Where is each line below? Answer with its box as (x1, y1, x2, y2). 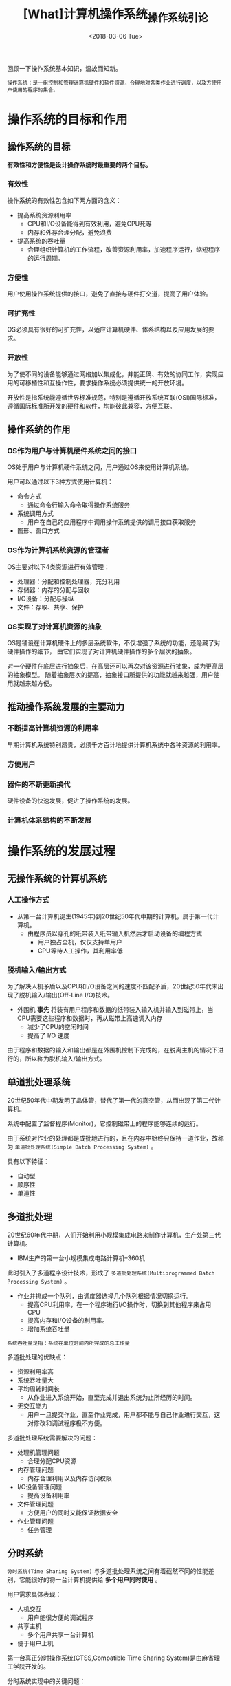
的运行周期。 (27, 254, 64, 262)
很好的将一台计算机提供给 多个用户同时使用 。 (30, 1576, 162, 1584)
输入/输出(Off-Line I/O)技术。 (30, 991, 114, 999)
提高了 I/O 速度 (27, 1031, 70, 1039)
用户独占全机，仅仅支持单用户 (37, 938, 122, 946)
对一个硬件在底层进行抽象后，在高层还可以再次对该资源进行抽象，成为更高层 (7, 662, 224, 670)
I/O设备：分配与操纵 (16, 594, 74, 603)
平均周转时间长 (16, 1384, 60, 1393)
